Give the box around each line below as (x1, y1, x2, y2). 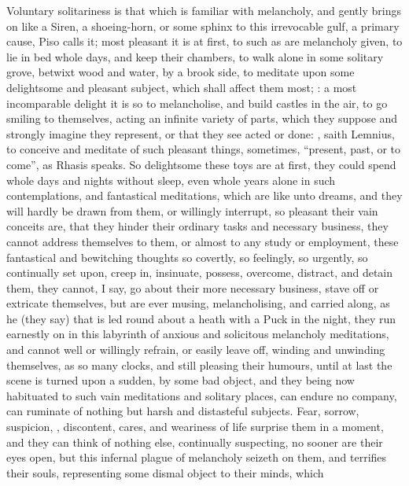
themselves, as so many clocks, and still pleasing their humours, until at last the (6, 356, 392, 373)
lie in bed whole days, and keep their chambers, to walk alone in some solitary (6, 48, 384, 64)
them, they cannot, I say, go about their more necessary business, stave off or (6, 279, 379, 296)
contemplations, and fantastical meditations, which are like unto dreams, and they (6, 187, 403, 204)
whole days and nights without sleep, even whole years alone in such (6, 171, 336, 188)
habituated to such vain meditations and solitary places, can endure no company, (6, 387, 397, 403)
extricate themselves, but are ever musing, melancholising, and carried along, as (6, 295, 390, 311)
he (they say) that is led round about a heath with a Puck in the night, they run (6, 310, 396, 326)
